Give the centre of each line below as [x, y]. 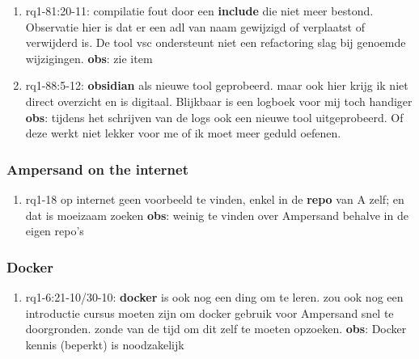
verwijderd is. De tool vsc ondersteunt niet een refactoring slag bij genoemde [216, 42]
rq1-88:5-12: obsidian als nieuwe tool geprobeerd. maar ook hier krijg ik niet [217, 85]
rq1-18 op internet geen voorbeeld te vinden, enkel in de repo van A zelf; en [215, 199]
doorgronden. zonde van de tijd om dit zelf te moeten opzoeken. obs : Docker [216, 329]
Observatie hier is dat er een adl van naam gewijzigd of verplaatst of [195, 26]
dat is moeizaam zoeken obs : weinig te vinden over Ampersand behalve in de [217, 215]
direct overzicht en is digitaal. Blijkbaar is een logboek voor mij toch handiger [219, 101]
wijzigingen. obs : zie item [89, 58]
